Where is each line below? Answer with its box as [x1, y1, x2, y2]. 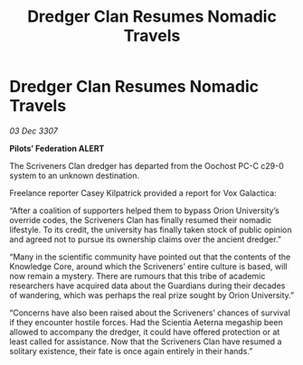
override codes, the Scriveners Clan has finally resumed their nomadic [9, 214, 272, 225]
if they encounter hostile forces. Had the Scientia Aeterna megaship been [9, 316, 283, 327]
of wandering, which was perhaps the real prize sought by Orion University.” [9, 289, 295, 300]
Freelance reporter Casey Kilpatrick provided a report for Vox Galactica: [9, 187, 278, 198]
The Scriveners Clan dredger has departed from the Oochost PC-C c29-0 [9, 160, 285, 171]
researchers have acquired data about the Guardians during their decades [9, 280, 286, 291]
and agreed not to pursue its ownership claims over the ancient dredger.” [9, 233, 282, 245]
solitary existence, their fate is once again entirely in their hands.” [9, 345, 253, 356]
